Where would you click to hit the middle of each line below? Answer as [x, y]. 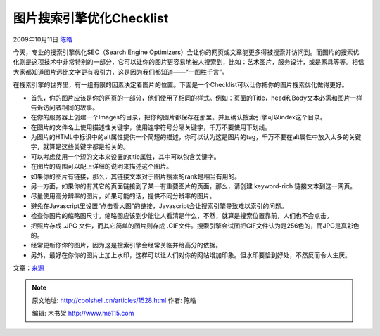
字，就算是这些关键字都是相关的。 [80, 147]
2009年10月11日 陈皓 [43, 39]
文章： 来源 [28, 268]
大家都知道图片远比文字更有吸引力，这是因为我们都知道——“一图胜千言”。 [121, 72]
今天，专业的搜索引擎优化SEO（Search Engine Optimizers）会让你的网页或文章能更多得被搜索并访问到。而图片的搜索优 [186, 52]
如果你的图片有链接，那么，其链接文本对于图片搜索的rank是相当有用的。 [136, 176]
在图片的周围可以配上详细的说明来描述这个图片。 [101, 167]
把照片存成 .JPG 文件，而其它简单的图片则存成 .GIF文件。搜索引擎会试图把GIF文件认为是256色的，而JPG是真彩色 [195, 226]
